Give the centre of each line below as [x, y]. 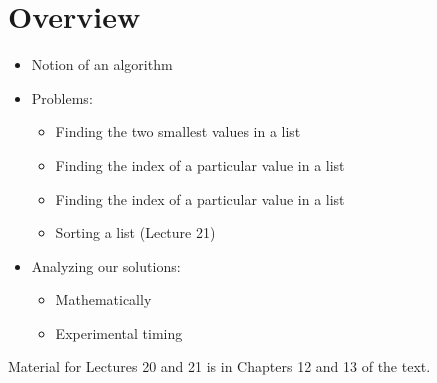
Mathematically [103, 299]
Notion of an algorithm [102, 64]
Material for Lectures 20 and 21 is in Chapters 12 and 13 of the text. [219, 366]
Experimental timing [119, 332]
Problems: [62, 97]
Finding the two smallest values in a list [178, 131]
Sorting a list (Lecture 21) [135, 232]
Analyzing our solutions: [106, 265]
